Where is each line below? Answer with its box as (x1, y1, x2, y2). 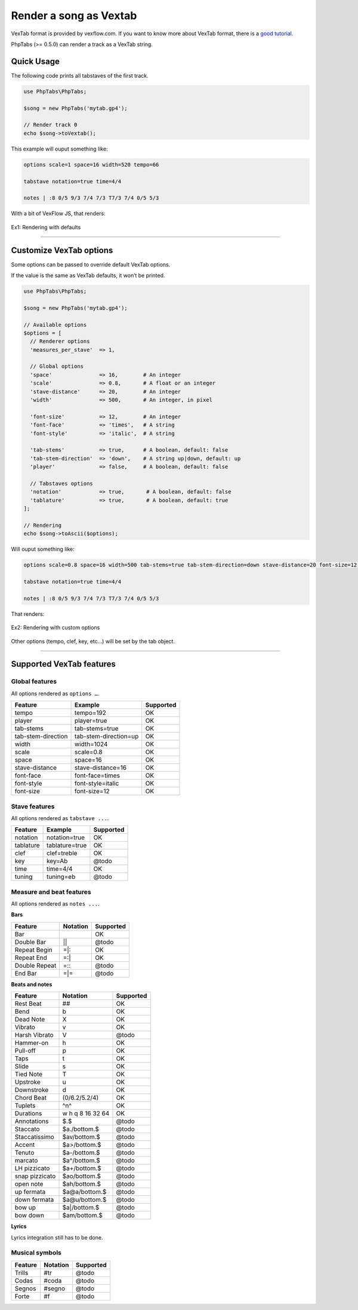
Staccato (14, 1125, 40, 1133)
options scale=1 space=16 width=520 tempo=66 (23, 161, 159, 168)
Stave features (11, 802, 55, 811)
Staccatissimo (14, 1133, 55, 1141)
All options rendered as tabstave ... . (11, 814, 109, 821)
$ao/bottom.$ (62, 1172, 101, 1180)
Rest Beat (14, 999, 42, 1008)
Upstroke (14, 1078, 41, 1087)
